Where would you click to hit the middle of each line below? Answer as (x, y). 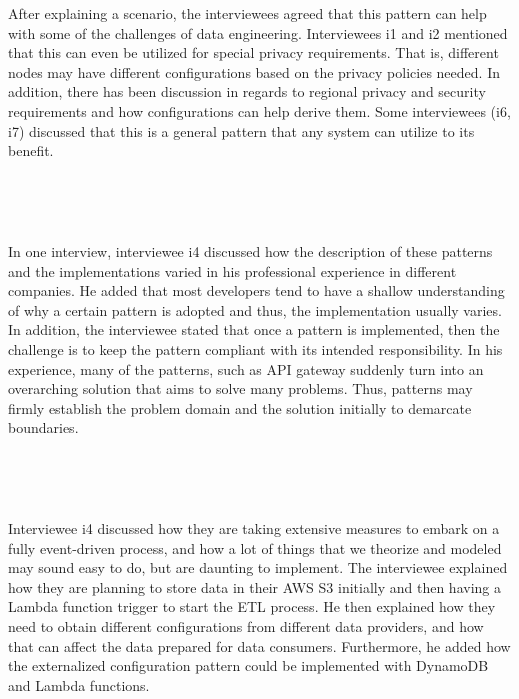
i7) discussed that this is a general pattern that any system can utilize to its (241, 130)
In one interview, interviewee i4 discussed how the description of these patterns (250, 250)
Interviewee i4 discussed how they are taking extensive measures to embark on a (254, 528)
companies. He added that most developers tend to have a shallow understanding (256, 290)
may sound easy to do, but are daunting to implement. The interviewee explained (258, 567)
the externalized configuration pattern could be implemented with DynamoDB (248, 665)
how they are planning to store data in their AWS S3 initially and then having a (254, 586)
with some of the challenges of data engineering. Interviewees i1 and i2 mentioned (258, 32)
